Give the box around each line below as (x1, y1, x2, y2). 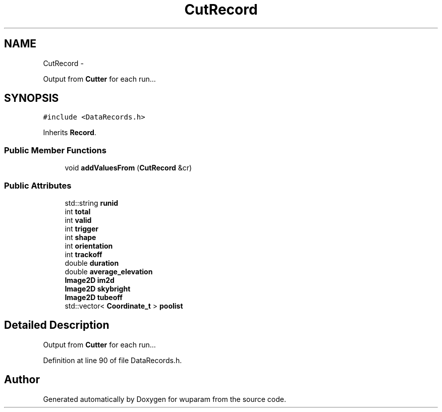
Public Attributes (4, 180, 72, 191)
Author (4, 373, 40, 386)
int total (65, 207, 91, 216)
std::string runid (65, 198, 119, 207)
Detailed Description (4, 319, 109, 332)
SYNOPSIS (4, 92, 59, 105)
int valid (65, 215, 92, 224)
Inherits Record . (43, 128, 96, 137)
